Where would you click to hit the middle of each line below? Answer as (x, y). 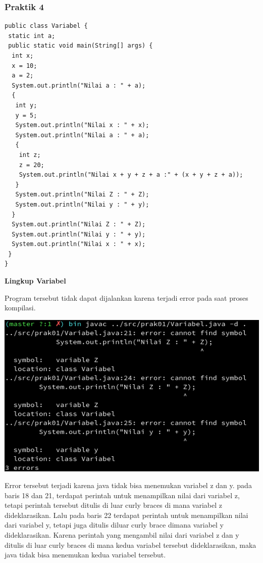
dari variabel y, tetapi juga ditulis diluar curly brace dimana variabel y (114, 525)
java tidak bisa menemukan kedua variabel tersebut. (85, 555)
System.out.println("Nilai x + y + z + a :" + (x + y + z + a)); (131, 175)
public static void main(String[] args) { (81, 46)
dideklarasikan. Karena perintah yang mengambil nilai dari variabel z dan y (122, 535)
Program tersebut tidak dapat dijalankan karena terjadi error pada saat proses (126, 297)
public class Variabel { (46, 26)
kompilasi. (20, 308)
